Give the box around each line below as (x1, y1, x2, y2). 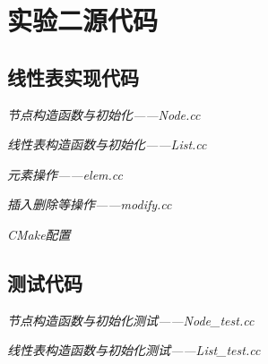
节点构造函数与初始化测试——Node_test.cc (7, 310, 255, 329)
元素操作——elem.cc (7, 165, 123, 183)
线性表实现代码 (7, 63, 139, 90)
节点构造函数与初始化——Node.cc (7, 105, 201, 123)
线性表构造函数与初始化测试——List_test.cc (7, 341, 261, 360)
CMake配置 (7, 224, 71, 243)
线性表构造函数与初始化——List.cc (7, 135, 207, 154)
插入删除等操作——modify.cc (7, 195, 172, 214)
